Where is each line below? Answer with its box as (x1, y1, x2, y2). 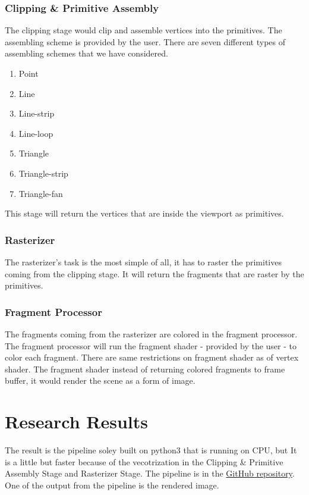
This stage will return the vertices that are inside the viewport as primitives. (5, 207, 284, 220)
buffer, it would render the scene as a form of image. (5, 374, 196, 387)
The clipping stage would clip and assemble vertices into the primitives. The (5, 24, 282, 36)
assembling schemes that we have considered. (5, 47, 168, 59)
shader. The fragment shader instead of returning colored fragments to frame (5, 362, 285, 375)
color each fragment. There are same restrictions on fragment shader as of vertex (5, 351, 299, 364)
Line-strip (18, 107, 55, 120)
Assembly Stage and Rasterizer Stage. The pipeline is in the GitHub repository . (5, 467, 295, 480)
